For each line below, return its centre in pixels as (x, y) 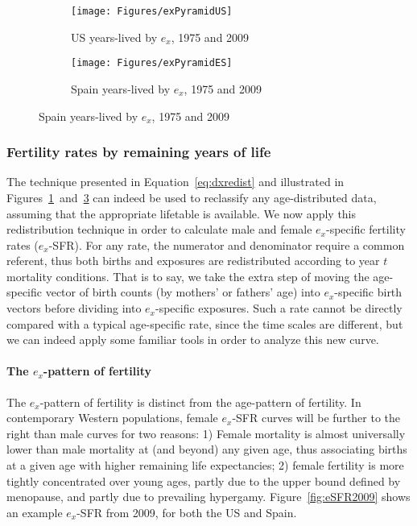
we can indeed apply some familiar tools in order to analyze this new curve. (193, 340)
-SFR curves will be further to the (316, 418)
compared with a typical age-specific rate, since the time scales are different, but (205, 323)
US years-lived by (114, 37)
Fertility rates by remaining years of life (139, 152)
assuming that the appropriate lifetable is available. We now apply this (182, 213)
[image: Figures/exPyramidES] (152, 63)
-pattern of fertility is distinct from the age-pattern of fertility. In (200, 402)
